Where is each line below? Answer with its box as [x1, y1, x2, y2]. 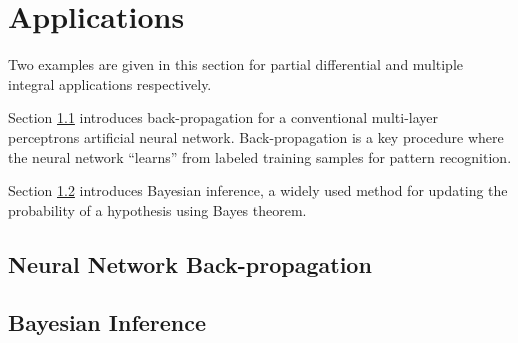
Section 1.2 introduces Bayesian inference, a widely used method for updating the [8, 180, 508, 201]
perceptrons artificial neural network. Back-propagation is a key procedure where [8, 126, 504, 147]
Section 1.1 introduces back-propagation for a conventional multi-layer [8, 107, 438, 128]
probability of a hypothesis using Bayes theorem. [8, 199, 307, 220]
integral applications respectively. [8, 73, 212, 94]
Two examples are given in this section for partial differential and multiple [8, 54, 463, 75]
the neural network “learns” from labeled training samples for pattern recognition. [8, 146, 512, 167]
